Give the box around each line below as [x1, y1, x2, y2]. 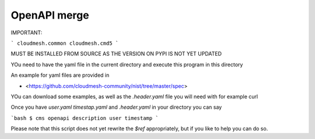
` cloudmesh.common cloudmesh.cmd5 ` [10, 40, 119, 47]
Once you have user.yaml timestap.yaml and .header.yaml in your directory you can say [10, 104, 222, 111]
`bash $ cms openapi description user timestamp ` [10, 115, 159, 122]
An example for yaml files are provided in [10, 72, 110, 79]
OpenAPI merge [10, 9, 90, 22]
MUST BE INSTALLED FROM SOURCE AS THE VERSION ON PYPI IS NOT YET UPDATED [10, 50, 222, 58]
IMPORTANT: [10, 29, 43, 36]
